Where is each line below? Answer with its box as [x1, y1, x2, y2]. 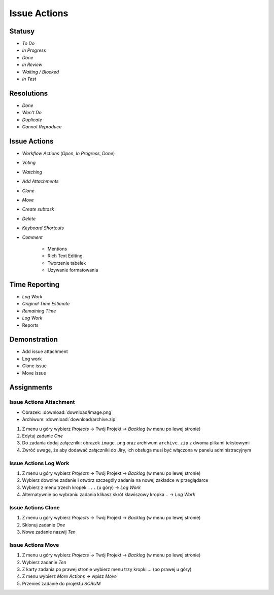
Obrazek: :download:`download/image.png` [22, 409, 113, 415]
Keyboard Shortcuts [22, 225, 64, 231]
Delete [22, 216, 36, 222]
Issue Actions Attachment [9, 399, 75, 406]
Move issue [22, 370, 47, 376]
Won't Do [22, 110, 42, 116]
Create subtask [22, 206, 54, 213]
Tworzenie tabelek [47, 260, 86, 266]
